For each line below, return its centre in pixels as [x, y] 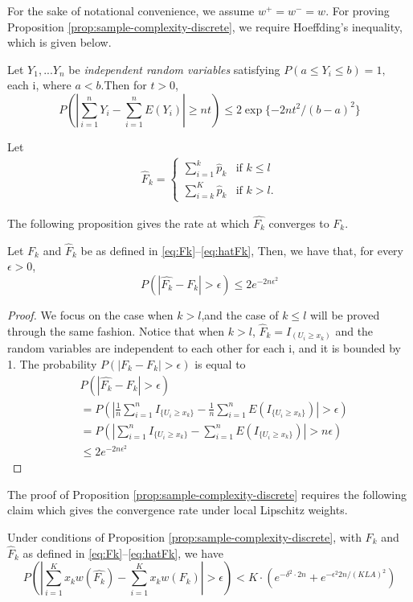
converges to [299, 223]
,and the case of [240, 314]
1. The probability [52, 363]
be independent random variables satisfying [174, 69]
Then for [125, 85]
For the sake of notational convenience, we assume [131, 10]
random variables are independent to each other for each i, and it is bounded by [204, 348]
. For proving [358, 10]
